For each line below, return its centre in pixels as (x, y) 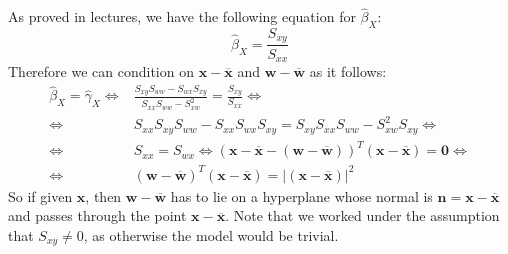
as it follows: (348, 70)
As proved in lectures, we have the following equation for (182, 16)
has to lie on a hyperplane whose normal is (301, 195)
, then (103, 195)
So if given (40, 195)
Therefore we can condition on (101, 70)
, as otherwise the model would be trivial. (211, 234)
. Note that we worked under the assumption (362, 215)
